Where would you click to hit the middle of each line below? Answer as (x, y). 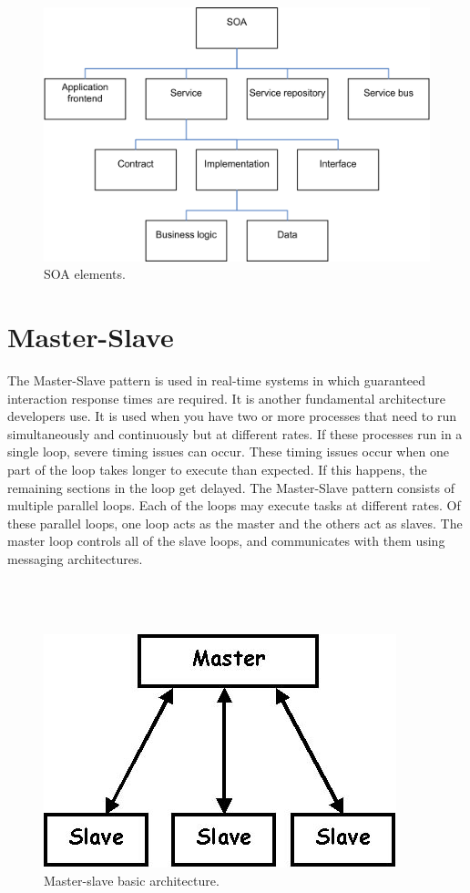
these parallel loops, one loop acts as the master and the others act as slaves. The (235, 523)
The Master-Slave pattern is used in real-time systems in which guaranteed (217, 380)
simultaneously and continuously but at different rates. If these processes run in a (235, 433)
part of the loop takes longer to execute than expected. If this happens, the (217, 469)
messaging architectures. (75, 558)
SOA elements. (85, 274)
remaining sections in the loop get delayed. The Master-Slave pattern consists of (231, 487)
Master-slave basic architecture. (132, 880)
